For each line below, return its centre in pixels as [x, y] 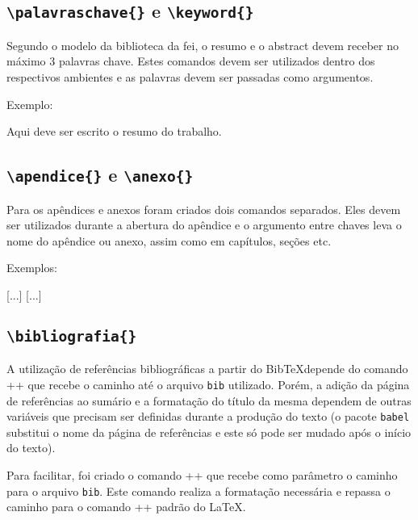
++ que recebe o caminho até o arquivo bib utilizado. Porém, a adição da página [208, 384]
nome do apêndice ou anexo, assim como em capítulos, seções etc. [169, 240]
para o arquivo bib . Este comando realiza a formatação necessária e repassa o [199, 491]
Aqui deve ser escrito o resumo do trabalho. [114, 131]
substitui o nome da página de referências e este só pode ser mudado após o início [209, 432]
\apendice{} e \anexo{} [100, 175]
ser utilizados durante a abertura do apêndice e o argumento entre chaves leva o [204, 225]
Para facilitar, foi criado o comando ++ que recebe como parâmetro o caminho [202, 474]
